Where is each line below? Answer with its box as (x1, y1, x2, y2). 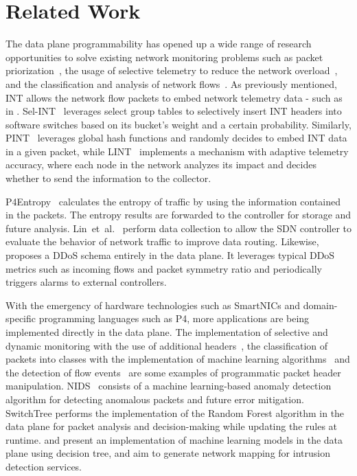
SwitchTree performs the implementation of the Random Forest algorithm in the (5, 405, 345, 420)
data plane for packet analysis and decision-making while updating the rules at (5, 419, 338, 433)
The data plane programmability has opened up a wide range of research (5, 36, 312, 51)
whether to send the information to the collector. (5, 171, 211, 185)
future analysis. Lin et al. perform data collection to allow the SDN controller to (5, 220, 352, 235)
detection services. (5, 459, 82, 473)
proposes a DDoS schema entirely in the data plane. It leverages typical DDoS (5, 248, 335, 262)
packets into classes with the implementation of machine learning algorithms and (5, 352, 350, 366)
